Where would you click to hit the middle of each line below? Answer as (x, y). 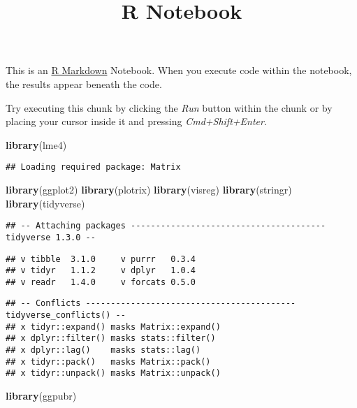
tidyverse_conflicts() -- (66, 315)
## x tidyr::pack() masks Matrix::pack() (108, 362)
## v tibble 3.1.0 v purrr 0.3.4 (101, 259)
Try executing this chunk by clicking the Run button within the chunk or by (169, 107)
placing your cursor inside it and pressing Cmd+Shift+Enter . (136, 121)
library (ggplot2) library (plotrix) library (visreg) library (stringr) (149, 189)
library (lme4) (36, 144)
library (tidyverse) (45, 203)
